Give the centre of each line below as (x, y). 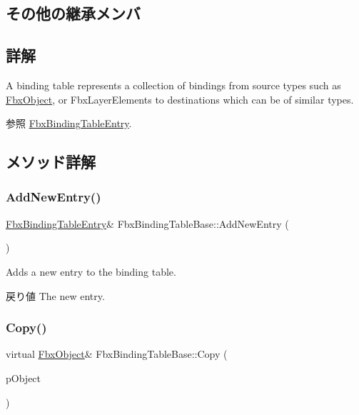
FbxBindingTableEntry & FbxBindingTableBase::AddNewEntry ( (147, 223)
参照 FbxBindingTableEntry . (69, 123)
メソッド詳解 (51, 162)
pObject (24, 377)
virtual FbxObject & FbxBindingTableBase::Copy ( (117, 354)
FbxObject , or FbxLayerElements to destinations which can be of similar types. (180, 99)
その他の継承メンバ (73, 13)
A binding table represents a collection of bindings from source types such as (173, 85)
